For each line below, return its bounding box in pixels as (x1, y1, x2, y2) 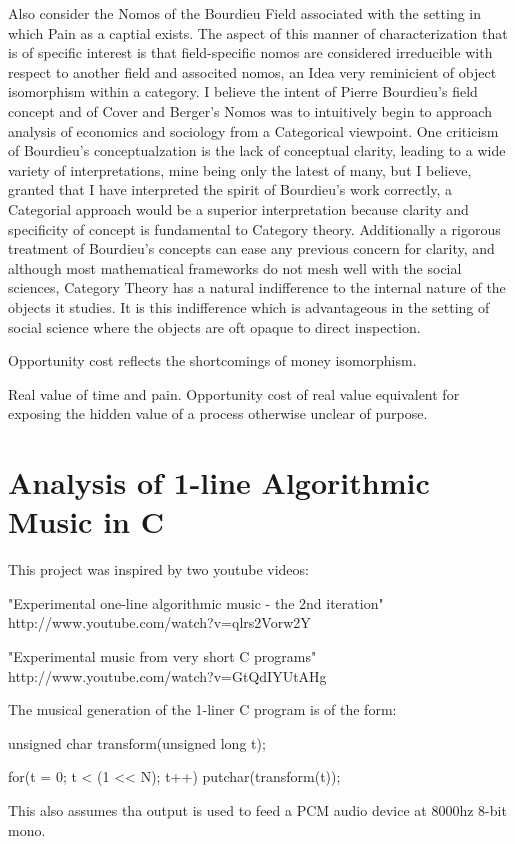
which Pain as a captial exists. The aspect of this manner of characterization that (8, 22, 508, 43)
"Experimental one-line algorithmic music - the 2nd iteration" (8, 592, 384, 613)
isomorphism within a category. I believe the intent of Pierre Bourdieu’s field (8, 81, 478, 102)
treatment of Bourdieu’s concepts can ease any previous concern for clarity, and (8, 238, 495, 259)
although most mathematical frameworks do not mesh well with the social (8, 257, 462, 278)
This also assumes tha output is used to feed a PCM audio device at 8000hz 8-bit (8, 799, 507, 820)
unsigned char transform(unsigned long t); (8, 732, 266, 753)
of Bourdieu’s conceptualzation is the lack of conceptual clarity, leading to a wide (8, 140, 506, 161)
